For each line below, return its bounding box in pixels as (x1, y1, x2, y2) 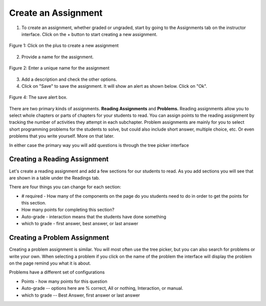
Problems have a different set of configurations (9, 269, 105, 275)
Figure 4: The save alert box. (9, 94, 67, 101)
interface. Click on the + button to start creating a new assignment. (21, 31, 158, 37)
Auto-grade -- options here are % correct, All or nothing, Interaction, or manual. (21, 285, 183, 291)
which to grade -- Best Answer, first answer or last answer (21, 292, 140, 298)
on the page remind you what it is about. (9, 260, 91, 266)
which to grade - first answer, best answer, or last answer (21, 221, 138, 227)
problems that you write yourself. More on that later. (9, 133, 115, 139)
